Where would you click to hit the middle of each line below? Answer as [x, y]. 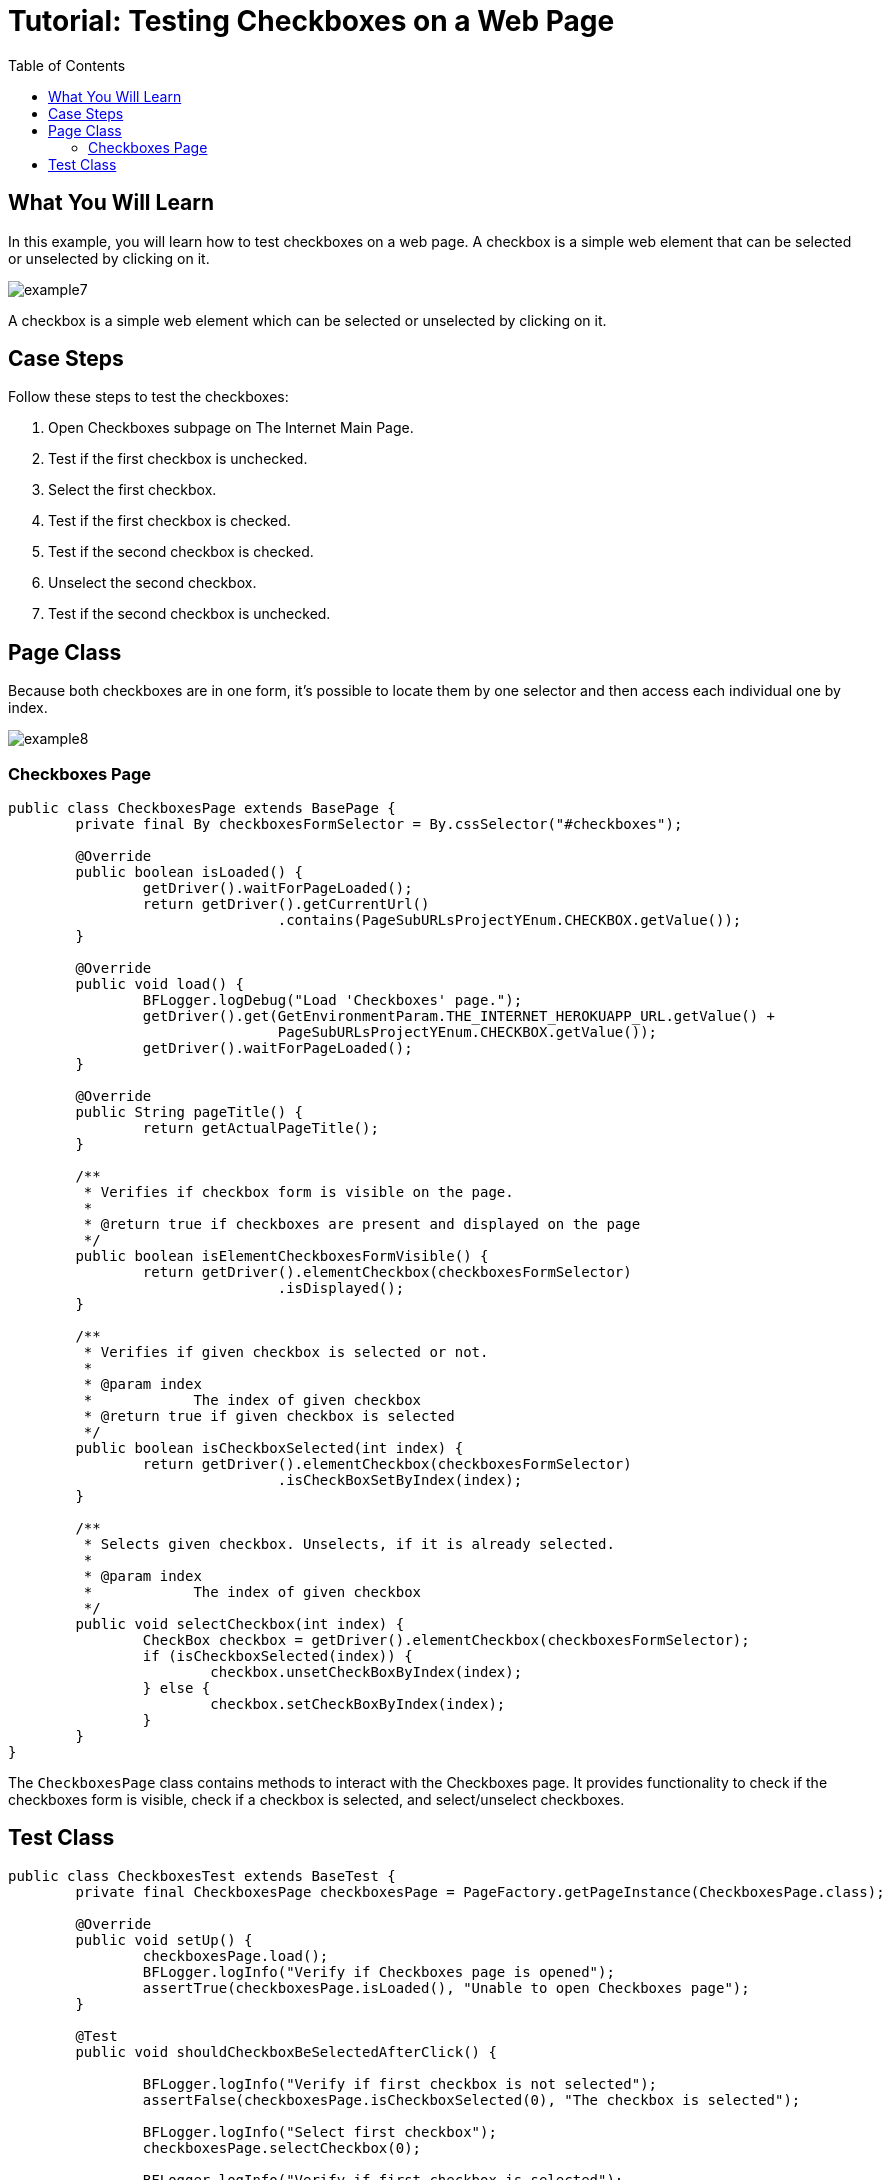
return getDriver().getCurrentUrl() [286, 904]
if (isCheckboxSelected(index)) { [277, 1656]
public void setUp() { [164, 1939]
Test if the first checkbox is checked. [169, 521]
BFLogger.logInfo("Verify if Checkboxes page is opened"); [378, 1971]
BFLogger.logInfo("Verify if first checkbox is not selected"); [400, 2083]
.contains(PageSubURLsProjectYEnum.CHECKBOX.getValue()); [509, 920]
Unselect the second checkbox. [152, 583]
